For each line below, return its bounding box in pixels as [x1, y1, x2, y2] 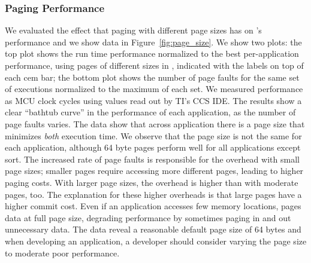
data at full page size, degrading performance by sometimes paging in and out [5, 211, 291, 224]
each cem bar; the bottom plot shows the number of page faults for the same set [5, 71, 300, 83]
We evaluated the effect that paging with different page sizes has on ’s [5, 24, 262, 36]
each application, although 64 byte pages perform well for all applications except [5, 141, 301, 154]
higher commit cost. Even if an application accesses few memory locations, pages [5, 200, 301, 212]
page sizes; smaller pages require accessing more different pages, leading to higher [5, 164, 304, 177]
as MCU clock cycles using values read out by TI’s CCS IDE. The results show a [5, 94, 302, 106]
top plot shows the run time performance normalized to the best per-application [5, 47, 299, 60]
